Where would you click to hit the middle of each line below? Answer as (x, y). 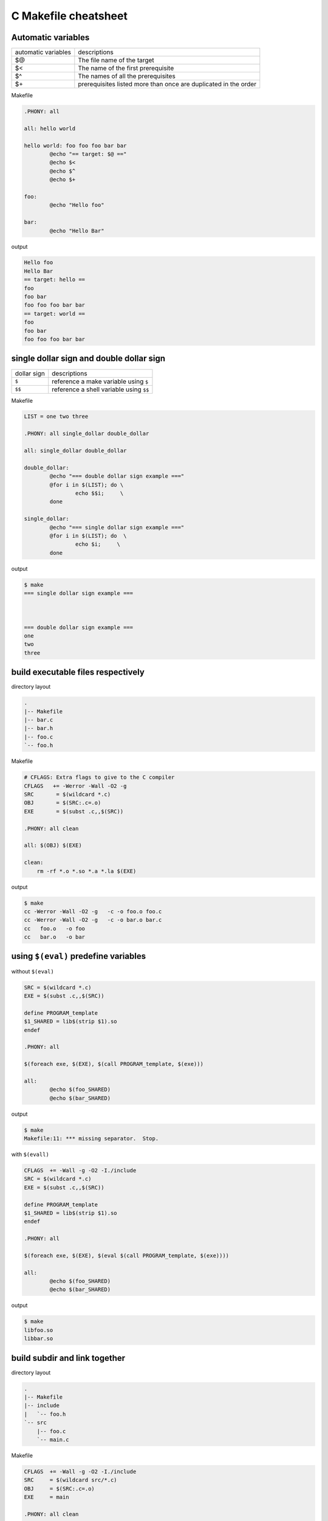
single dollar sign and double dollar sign (88, 359)
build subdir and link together (68, 1358)
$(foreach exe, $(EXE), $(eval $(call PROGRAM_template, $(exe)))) (127, 1255)
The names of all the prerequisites (127, 76)
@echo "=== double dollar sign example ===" (117, 476)
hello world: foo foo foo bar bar (75, 145)
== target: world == (54, 314)
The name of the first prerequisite (126, 68)
